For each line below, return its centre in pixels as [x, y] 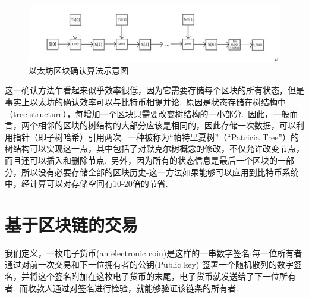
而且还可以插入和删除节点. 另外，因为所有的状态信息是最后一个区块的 [141, 160]
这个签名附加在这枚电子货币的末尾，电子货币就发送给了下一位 [158, 276]
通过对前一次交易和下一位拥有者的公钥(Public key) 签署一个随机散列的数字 [149, 264]
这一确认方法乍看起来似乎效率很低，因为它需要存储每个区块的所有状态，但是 [154, 90]
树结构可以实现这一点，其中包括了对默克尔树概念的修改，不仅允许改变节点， [154, 148]
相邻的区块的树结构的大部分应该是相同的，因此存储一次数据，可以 [167, 125]
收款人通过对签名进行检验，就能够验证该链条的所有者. [133, 288]
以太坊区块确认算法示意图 [78, 70]
